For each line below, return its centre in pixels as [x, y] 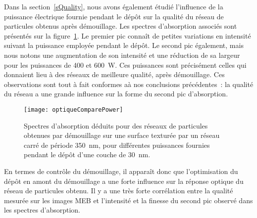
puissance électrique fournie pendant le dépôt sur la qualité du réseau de [114, 16]
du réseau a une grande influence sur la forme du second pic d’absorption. [116, 94]
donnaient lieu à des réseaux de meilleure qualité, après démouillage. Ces [114, 74]
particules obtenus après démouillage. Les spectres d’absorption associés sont [121, 26]
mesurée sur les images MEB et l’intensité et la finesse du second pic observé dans [128, 200]
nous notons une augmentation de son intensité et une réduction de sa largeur [122, 55]
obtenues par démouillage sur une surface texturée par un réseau [122, 135]
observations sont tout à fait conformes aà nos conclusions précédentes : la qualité [129, 84]
